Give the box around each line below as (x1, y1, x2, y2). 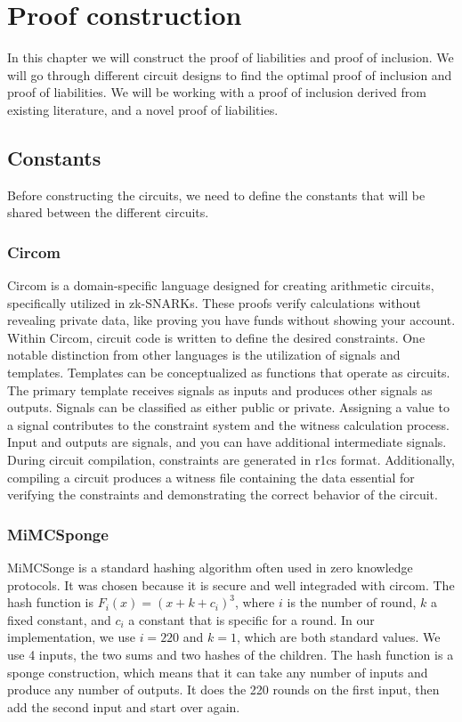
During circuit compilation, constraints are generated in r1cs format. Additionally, (7, 450, 455, 469)
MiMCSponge (7, 523, 109, 545)
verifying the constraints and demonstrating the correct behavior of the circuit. (7, 485, 438, 504)
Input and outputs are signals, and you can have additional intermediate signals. (7, 433, 447, 451)
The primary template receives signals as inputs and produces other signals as (7, 380, 433, 399)
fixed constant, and (7, 610, 111, 629)
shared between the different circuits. (7, 203, 209, 222)
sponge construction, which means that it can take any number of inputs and (7, 662, 428, 681)
